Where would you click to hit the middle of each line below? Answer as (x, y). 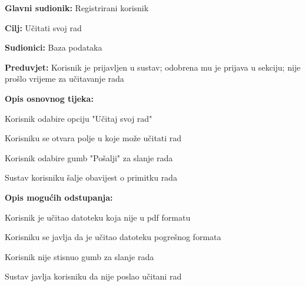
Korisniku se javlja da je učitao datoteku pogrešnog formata (113, 237)
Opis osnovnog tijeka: (49, 98)
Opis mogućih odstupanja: (59, 197)
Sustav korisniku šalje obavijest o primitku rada (91, 177)
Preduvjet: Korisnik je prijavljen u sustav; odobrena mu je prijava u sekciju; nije (153, 67)
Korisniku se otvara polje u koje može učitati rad (93, 138)
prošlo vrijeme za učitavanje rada (64, 79)
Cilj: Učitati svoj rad (43, 27)
